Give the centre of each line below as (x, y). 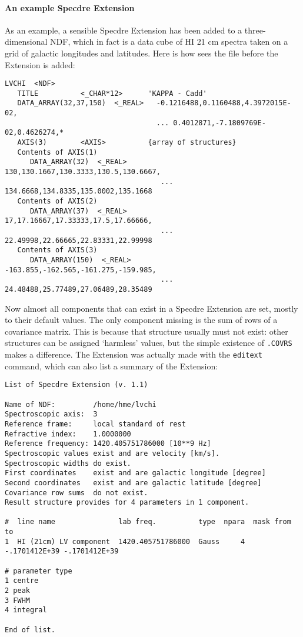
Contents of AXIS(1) (57, 152)
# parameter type (39, 571)
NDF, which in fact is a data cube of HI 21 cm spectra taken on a (169, 41)
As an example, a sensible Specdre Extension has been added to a (124, 30)
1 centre (22, 581)
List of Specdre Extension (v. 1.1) (76, 385)
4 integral (26, 610)
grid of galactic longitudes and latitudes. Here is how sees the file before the (141, 53)
